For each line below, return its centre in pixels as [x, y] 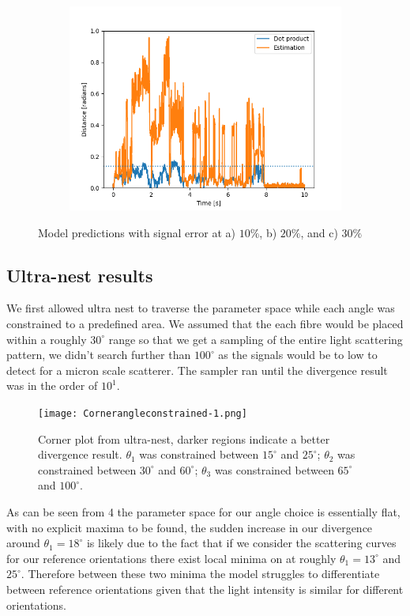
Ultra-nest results [80, 275]
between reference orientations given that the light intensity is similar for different [205, 589]
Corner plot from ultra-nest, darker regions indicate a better [184, 438]
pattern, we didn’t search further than [99, 355]
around [23, 543]
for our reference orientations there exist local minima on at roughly [171, 558]
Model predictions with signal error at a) [137, 232]
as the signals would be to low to [298, 355]
